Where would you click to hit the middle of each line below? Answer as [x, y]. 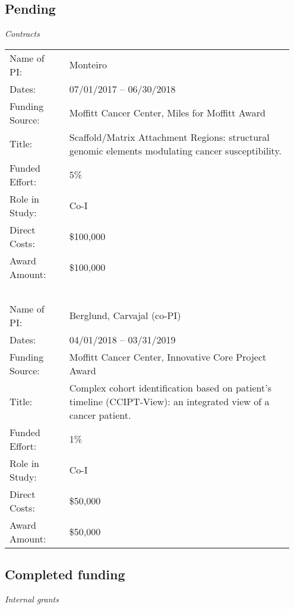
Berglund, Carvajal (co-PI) [125, 315]
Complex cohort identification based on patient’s [170, 387]
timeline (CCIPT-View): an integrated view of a [169, 401]
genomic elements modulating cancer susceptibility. [175, 150]
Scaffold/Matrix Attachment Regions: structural [169, 137]
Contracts [22, 34]
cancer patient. [100, 415]
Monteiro [88, 65]
